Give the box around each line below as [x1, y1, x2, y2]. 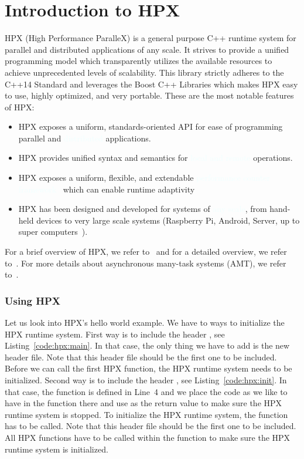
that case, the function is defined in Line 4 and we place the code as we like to [5, 385, 288, 397]
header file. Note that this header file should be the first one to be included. [5, 350, 277, 363]
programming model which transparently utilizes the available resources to [5, 55, 272, 67]
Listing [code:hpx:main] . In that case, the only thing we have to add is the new [5, 339, 290, 352]
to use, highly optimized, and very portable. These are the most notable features [5, 89, 294, 102]
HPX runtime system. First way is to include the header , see [5, 328, 225, 340]
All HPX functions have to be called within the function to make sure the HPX [5, 431, 291, 443]
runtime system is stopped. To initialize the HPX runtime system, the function [5, 408, 288, 420]
